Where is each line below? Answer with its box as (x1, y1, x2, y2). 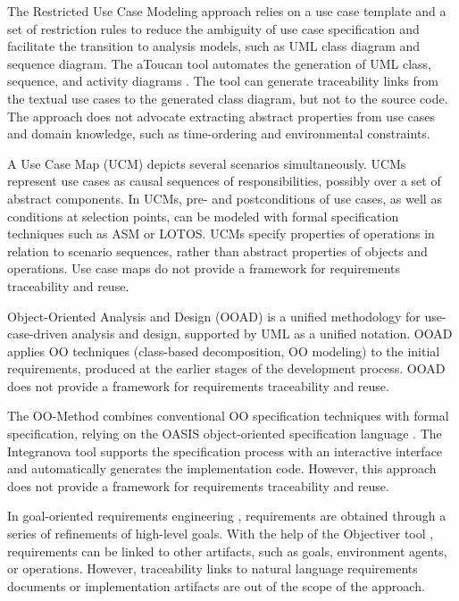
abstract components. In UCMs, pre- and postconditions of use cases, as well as (7, 188, 442, 207)
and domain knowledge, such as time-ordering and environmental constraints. (7, 124, 430, 143)
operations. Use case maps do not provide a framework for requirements (7, 259, 401, 278)
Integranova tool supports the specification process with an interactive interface (7, 441, 443, 460)
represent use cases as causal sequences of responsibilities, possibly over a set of (7, 171, 441, 190)
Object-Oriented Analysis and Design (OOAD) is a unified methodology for (7, 306, 421, 325)
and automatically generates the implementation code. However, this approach (7, 459, 437, 478)
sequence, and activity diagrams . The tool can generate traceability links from (7, 71, 438, 90)
